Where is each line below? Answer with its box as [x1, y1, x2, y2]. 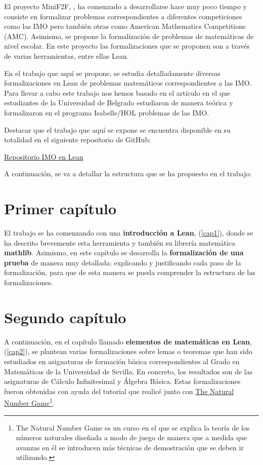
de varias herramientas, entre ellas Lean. [4, 50, 129, 61]
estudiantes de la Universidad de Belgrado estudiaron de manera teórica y [4, 97, 233, 108]
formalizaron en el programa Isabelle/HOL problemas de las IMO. [4, 107, 209, 118]
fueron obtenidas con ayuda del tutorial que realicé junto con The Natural [4, 385, 234, 396]
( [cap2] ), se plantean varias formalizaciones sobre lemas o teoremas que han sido [4, 346, 252, 357]
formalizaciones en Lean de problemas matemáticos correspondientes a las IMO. [4, 77, 252, 88]
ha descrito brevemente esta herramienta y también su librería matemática [4, 237, 235, 248]
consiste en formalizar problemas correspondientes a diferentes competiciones [4, 11, 242, 21]
